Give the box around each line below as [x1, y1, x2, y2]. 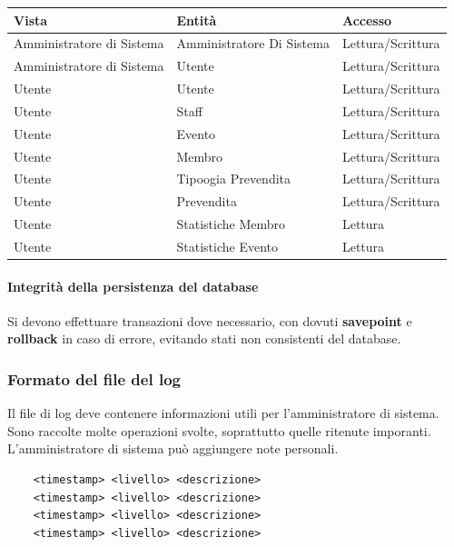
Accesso [341, 10, 392, 29]
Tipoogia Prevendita [176, 169, 291, 188]
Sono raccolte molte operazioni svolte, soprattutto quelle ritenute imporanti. [7, 421, 431, 440]
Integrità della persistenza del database [7, 276, 259, 295]
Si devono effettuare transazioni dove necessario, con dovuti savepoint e [7, 311, 412, 330]
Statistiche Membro [176, 214, 286, 234]
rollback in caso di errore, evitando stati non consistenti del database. [7, 329, 401, 348]
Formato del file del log [7, 367, 181, 390]
